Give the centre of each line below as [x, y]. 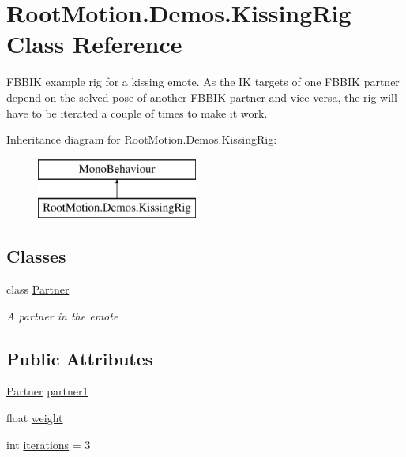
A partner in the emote [62, 315]
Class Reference [94, 44]
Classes [36, 256]
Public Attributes [80, 358]
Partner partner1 [47, 391]
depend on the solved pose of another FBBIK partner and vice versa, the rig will [202, 97]
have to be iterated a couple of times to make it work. [137, 112]
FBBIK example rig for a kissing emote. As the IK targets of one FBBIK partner [203, 82]
